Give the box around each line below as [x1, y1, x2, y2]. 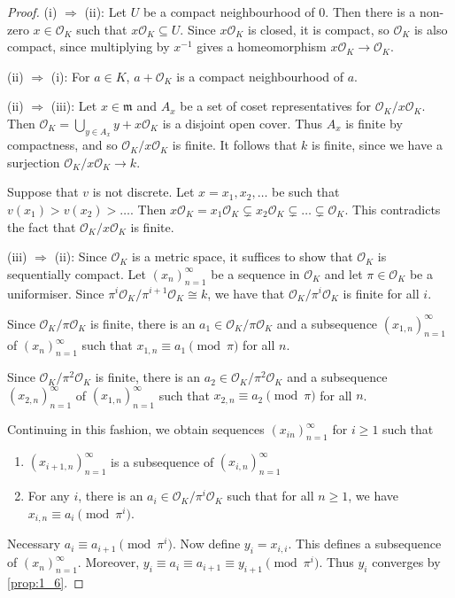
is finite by [345, 113, 403, 132]
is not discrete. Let [92, 183, 195, 201]
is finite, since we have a [311, 136, 443, 154]
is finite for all [343, 283, 420, 302]
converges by [372, 553, 441, 571]
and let [324, 264, 363, 283]
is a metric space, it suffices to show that [131, 247, 353, 266]
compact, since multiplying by [7, 37, 170, 56]
